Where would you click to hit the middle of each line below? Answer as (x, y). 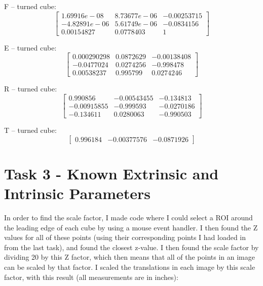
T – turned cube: (30, 130)
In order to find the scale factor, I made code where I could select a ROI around (128, 217)
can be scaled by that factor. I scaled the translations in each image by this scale (130, 267)
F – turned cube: (30, 6)
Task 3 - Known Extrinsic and (111, 173)
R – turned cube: (31, 89)
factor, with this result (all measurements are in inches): (91, 277)
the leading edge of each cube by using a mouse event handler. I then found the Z (131, 227)
